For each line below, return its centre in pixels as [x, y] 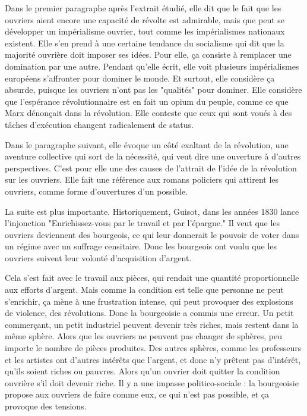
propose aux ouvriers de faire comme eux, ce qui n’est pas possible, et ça [137, 394]
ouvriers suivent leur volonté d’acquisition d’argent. [98, 257]
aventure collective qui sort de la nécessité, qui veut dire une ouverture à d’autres [153, 156]
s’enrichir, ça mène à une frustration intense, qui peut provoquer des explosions [149, 301]
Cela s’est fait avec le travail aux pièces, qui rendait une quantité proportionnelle [152, 278]
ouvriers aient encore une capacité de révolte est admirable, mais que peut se [145, 19]
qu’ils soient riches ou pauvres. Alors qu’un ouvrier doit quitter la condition [143, 371]
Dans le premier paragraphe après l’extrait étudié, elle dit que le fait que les [143, 8]
